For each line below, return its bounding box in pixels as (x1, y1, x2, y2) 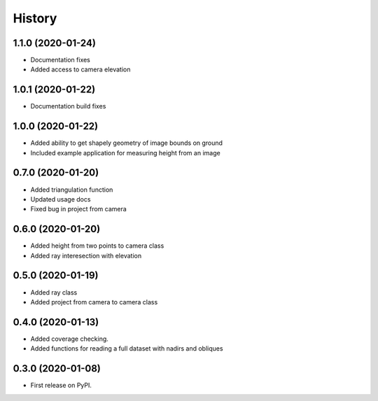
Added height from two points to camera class (30, 241, 164, 250)
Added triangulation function (30, 185, 113, 194)
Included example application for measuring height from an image (30, 148, 220, 157)
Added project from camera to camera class (30, 297, 158, 306)
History (13, 10, 57, 26)
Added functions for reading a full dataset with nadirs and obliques (30, 344, 223, 353)
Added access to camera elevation (30, 65, 131, 73)
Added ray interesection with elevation (30, 251, 142, 260)
